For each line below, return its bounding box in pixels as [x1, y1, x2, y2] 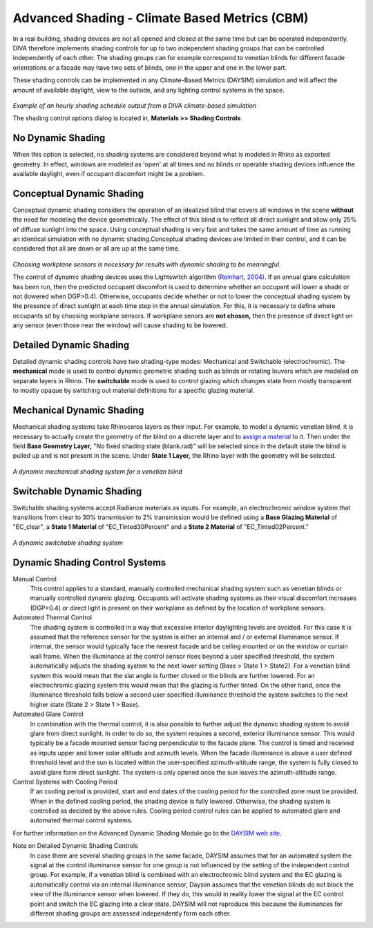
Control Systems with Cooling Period [12, 777, 117, 786]
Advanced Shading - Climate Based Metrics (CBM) [12, 10, 309, 26]
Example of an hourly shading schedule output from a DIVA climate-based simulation [12, 101, 257, 110]
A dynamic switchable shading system [12, 539, 124, 547]
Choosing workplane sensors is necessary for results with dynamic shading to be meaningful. [12, 260, 281, 269]
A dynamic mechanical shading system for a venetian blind [12, 467, 182, 476]
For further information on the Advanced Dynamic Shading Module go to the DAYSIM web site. [12, 829, 282, 837]
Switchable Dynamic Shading [12, 485, 142, 497]
